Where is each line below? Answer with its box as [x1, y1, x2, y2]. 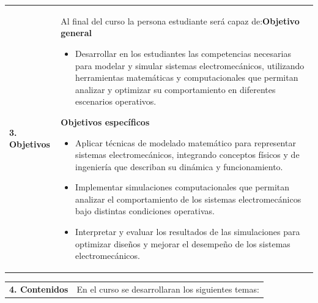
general [61, 26, 92, 39]
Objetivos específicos [61, 115, 150, 128]
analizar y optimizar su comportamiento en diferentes [75, 83, 276, 95]
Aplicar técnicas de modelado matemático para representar [75, 136, 296, 149]
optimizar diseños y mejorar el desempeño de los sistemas [75, 237, 290, 250]
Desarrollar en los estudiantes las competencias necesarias [75, 47, 291, 59]
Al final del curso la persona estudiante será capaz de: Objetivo [61, 14, 300, 27]
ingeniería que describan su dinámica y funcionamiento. [75, 160, 283, 173]
